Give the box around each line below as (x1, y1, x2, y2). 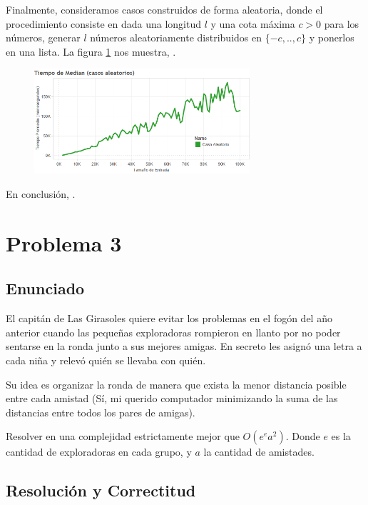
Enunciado (6, 277, 85, 299)
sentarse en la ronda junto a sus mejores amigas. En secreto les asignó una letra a (6, 339, 362, 354)
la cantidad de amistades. (203, 444, 315, 459)
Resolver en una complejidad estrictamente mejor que (6, 429, 240, 444)
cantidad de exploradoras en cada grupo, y (6, 444, 192, 459)
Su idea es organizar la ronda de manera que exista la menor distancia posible (6, 376, 347, 391)
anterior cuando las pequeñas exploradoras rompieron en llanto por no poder (6, 324, 341, 339)
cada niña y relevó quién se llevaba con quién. (6, 352, 206, 367)
